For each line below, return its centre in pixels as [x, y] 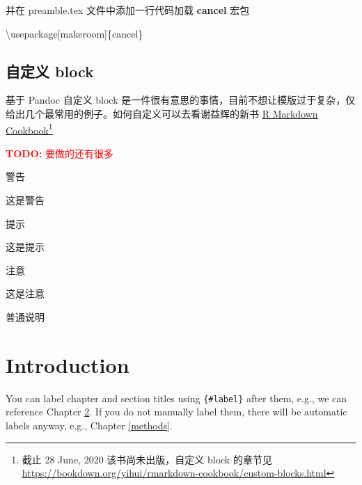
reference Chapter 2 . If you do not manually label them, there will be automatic [176, 412]
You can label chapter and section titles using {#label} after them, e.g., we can [176, 398]
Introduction [68, 364]
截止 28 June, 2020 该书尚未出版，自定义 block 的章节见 [147, 459]
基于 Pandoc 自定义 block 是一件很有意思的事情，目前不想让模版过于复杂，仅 [181, 100]
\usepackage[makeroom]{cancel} [74, 33]
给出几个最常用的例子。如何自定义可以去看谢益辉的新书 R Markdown [162, 113]
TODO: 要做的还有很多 [60, 153]
